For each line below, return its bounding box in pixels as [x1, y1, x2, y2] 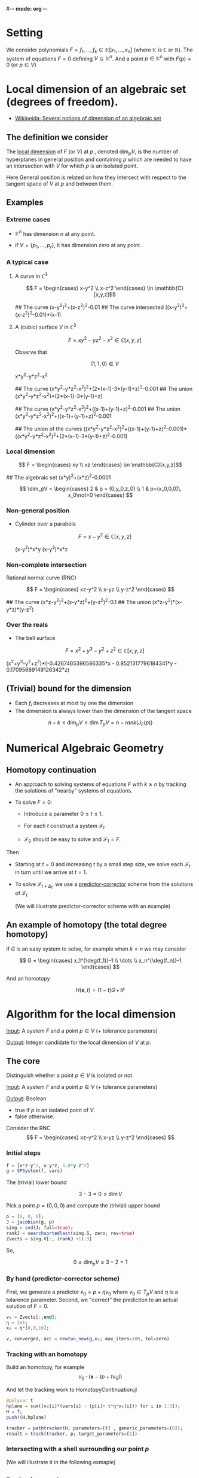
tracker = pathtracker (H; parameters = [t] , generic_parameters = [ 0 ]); [6, 1425, 183, 1431]
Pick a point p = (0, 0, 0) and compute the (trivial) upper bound [6, 1202, 160, 1209]
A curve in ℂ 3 [14, 272, 48, 280]
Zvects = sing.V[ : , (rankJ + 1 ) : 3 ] [6, 1236, 93, 1242]
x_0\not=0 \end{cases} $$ [68, 491, 133, 499]
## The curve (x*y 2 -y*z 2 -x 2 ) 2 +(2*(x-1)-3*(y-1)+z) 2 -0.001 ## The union [14, 384, 193, 392]
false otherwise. [14, 1113, 55, 1120]
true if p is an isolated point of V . [14, 1107, 96, 1114]
